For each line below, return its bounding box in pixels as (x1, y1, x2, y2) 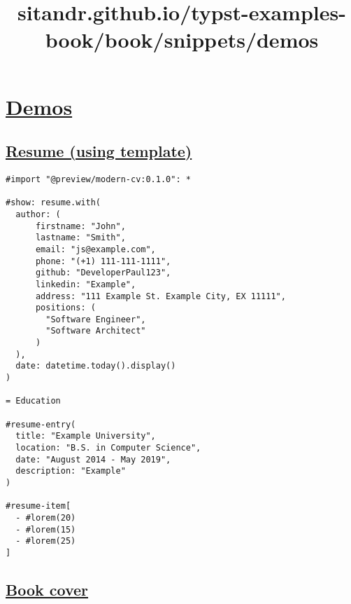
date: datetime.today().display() (15, 361, 176, 371)
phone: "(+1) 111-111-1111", (35, 256, 171, 266)
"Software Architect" (45, 326, 146, 336)
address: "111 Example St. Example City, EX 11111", (35, 291, 286, 301)
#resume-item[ (6, 501, 71, 512)
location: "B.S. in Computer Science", (15, 443, 201, 453)
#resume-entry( (6, 419, 76, 430)
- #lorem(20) (15, 512, 76, 523)
